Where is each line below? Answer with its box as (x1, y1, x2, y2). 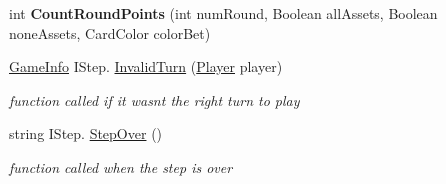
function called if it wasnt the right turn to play (9, 89, 300, 110)
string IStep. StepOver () (9, 123, 163, 144)
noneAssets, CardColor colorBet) (9, 22, 211, 43)
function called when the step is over (9, 156, 233, 177)
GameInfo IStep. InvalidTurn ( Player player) (9, 56, 283, 77)
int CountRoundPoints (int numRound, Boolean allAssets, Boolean (9, 3, 438, 23)
